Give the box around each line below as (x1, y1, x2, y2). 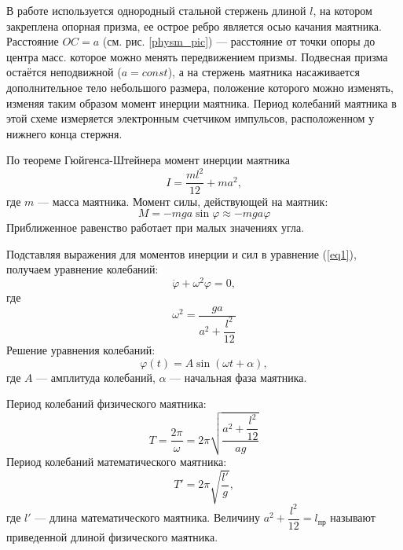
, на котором (313, 2, 372, 18)
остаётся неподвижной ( (6, 64, 122, 80)
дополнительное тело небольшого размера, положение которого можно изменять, (6, 79, 394, 95)
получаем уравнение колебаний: (6, 261, 159, 277)
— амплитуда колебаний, (36, 368, 156, 385)
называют (330, 509, 376, 526)
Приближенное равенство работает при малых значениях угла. (6, 219, 305, 236)
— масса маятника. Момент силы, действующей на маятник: (38, 192, 328, 209)
